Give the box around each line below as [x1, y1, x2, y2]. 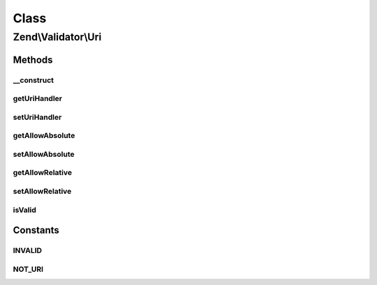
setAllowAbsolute [13, 149, 75, 159]
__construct [13, 75, 54, 85]
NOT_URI [13, 264, 43, 274]
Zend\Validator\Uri [13, 31, 102, 43]
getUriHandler [13, 94, 63, 104]
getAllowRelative [13, 168, 73, 178]
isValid [13, 205, 36, 215]
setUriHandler [13, 112, 62, 122]
